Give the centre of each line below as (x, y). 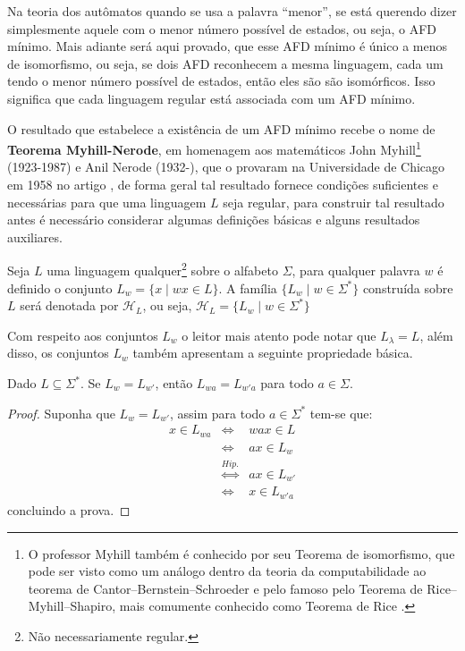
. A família (248, 287)
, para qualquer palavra (356, 271)
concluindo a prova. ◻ (69, 509)
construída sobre (408, 287)
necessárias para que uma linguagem (107, 202)
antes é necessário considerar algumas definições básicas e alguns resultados (214, 220)
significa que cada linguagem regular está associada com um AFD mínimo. (211, 98)
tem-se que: (341, 413)
